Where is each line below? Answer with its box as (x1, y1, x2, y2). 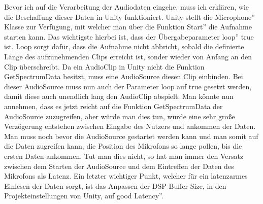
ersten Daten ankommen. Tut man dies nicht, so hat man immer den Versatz (4, 150, 244, 161)
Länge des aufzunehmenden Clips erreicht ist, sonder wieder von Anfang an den (4, 51, 252, 61)
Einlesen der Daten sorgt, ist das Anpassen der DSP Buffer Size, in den (4, 180, 226, 191)
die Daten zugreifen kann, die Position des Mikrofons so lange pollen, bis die (4, 141, 242, 151)
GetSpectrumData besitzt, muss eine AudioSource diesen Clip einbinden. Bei (4, 71, 243, 82)
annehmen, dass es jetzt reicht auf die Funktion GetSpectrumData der (4, 100, 223, 111)
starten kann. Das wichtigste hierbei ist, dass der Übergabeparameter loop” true (4, 31, 254, 42)
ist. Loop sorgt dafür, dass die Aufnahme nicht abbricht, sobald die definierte (4, 41, 244, 52)
